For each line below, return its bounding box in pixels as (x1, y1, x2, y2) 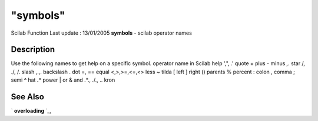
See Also (11, 92, 44, 102)
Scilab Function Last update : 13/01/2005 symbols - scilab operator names (11, 29, 193, 36)
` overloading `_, (11, 107, 51, 115)
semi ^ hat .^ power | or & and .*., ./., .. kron (11, 76, 115, 83)
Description (11, 45, 55, 55)
